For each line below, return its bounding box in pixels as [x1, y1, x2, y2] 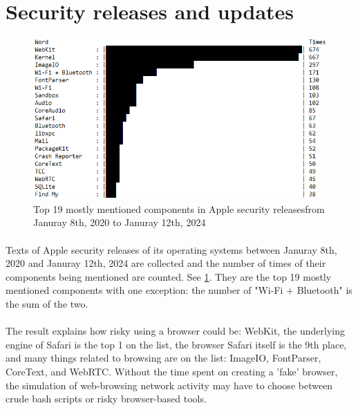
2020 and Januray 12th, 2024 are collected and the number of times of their [6, 256, 326, 270]
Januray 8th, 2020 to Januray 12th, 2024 [33, 215, 206, 230]
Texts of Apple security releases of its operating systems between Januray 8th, [6, 242, 337, 257]
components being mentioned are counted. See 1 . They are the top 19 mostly [6, 269, 332, 283]
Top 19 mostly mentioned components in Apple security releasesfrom [33, 201, 325, 216]
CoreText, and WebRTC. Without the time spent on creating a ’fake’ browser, [6, 364, 338, 378]
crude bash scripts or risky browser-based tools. [6, 391, 207, 406]
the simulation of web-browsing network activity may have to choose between [6, 378, 333, 392]
